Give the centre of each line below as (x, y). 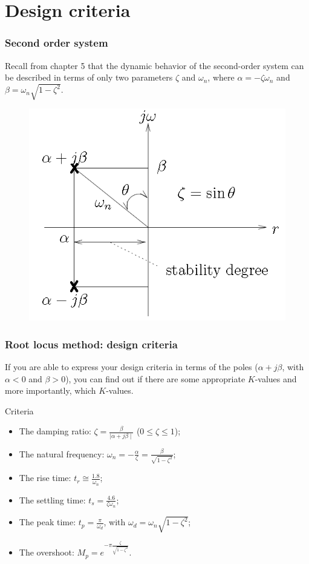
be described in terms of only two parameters (89, 77)
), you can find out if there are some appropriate (155, 378)
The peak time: (47, 522)
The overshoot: (47, 552)
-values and (276, 378)
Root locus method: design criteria (91, 344)
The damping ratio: (55, 431)
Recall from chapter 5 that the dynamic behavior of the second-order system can (154, 65)
